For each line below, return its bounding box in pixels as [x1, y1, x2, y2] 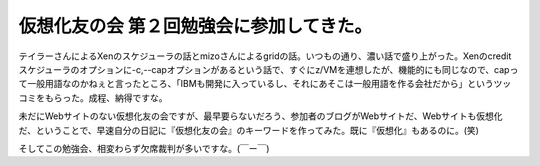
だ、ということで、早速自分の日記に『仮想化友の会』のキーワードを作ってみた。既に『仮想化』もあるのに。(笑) [18, 124, 480, 136]
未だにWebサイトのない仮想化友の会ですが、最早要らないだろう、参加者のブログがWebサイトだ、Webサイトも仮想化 [18, 110, 503, 122]
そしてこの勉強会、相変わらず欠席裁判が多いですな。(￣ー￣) [18, 142, 270, 154]
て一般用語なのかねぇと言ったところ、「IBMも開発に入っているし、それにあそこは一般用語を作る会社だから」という [18, 78, 494, 90]
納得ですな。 [114, 91, 168, 104]
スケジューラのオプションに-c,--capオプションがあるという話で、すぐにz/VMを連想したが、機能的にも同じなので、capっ [18, 63, 519, 75]
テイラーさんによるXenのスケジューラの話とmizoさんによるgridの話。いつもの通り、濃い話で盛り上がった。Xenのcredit [18, 50, 512, 62]
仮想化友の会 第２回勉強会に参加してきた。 [18, 15, 372, 37]
